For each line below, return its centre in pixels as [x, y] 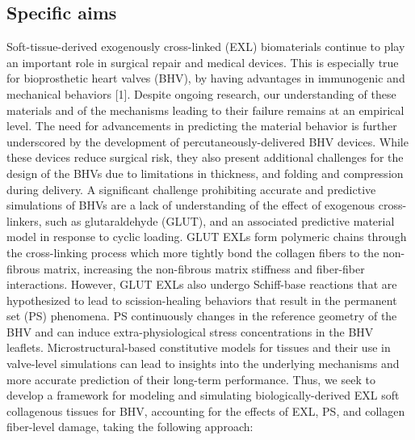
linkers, [24, 220]
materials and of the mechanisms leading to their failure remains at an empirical [205, 110]
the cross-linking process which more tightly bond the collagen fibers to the [193, 252]
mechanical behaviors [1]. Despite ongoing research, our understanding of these [201, 93]
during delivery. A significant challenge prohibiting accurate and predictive [191, 189]
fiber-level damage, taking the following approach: [130, 427]
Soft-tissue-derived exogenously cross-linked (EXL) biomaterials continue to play [206, 47]
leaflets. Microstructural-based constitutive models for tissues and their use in [199, 347]
